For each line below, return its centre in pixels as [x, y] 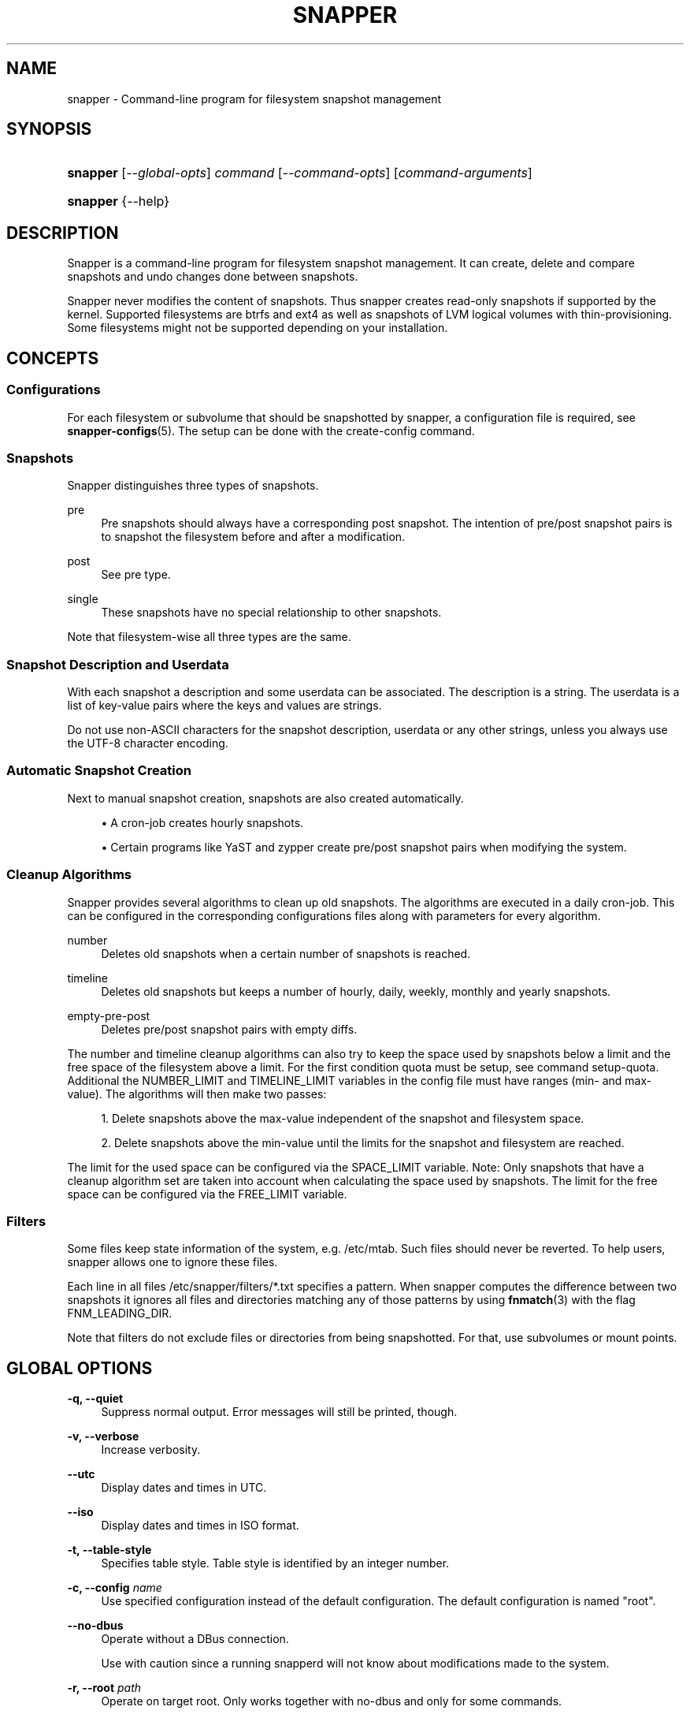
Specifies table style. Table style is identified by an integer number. [275, 1563]
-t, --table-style [109, 1550]
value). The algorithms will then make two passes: [197, 1094]
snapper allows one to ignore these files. [172, 1262]
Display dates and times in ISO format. [200, 1526]
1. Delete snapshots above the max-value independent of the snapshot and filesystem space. [343, 1118]
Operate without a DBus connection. [195, 1639]
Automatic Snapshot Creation [99, 771]
